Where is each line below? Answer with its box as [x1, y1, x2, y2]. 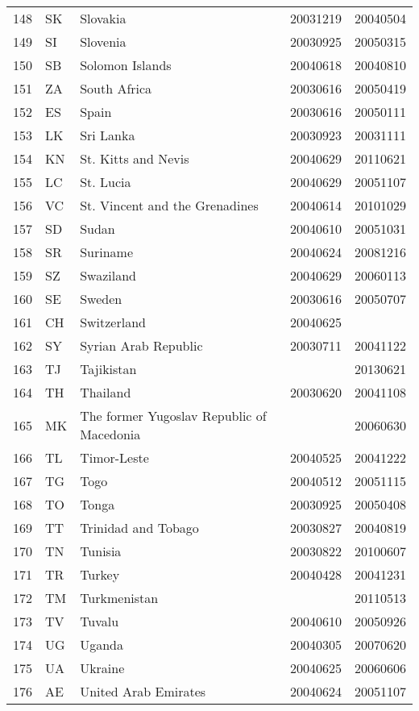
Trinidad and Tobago [80, 518, 199, 537]
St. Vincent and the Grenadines [80, 196, 259, 214]
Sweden [80, 289, 122, 308]
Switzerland [80, 313, 146, 331]
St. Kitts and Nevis [80, 149, 189, 168]
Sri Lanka [80, 126, 135, 144]
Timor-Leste [80, 448, 149, 467]
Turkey [80, 565, 120, 584]
